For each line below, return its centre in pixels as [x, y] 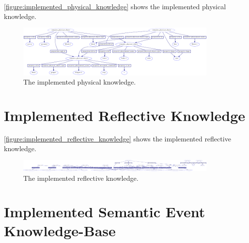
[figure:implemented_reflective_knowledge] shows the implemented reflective [117, 138]
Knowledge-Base [60, 230]
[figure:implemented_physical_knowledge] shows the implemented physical [115, 6]
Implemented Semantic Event [105, 211]
